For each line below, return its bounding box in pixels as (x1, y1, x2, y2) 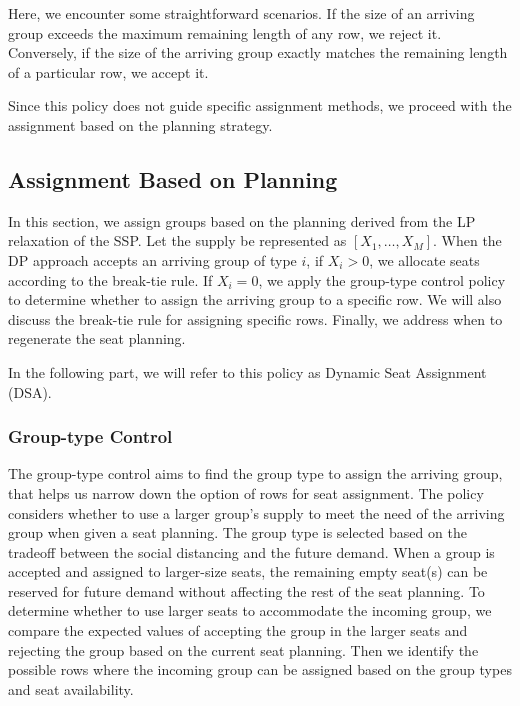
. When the (433, 230, 502, 251)
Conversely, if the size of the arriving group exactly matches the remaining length (8, 42, 508, 63)
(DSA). (8, 381, 52, 402)
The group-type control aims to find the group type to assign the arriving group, (8, 463, 503, 484)
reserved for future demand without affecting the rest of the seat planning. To (8, 580, 485, 601)
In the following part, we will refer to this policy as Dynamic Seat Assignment (8, 361, 487, 382)
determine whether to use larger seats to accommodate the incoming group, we (8, 600, 492, 621)
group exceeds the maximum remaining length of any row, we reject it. (8, 22, 442, 43)
